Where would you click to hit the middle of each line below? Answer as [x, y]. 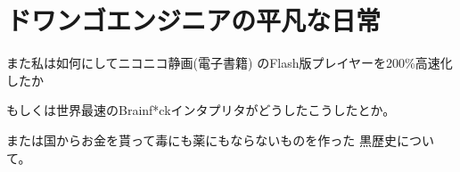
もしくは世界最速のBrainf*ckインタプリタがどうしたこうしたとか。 [201, 110]
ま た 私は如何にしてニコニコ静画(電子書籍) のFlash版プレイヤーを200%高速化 [230, 63]
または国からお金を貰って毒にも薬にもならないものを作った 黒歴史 [201, 139]
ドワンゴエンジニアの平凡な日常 [194, 20]
